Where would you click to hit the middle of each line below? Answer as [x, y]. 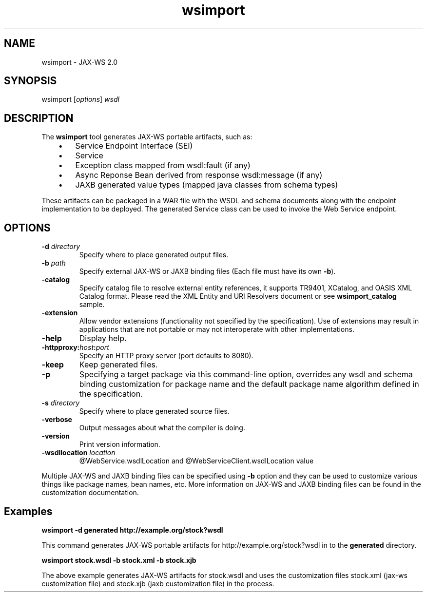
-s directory [61, 403]
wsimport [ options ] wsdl [80, 99]
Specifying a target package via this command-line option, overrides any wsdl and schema [246, 375]
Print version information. [120, 444]
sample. [92, 305]
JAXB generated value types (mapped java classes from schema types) [207, 185]
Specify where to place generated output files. [154, 255]
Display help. [103, 338]
